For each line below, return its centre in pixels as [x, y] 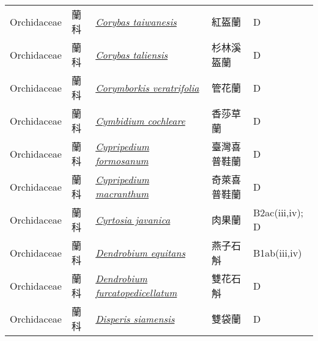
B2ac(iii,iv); [279, 212]
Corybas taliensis [132, 54]
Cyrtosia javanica [133, 219]
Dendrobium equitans [140, 252]
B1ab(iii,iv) [278, 252]
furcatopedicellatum [136, 292]
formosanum [122, 160]
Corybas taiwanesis [136, 21]
